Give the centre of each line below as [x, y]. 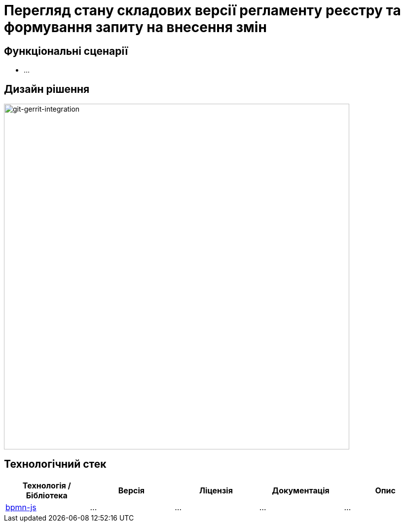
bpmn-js [21, 507]
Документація [301, 490]
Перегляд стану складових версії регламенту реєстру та [202, 10]
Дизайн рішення [47, 89]
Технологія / [47, 485]
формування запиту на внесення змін [135, 27]
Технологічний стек [55, 464]
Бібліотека [47, 495]
